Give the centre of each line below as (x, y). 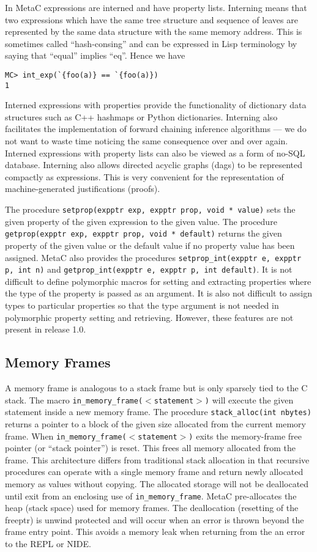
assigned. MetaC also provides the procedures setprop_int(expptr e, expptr (153, 257)
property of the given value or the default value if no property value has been (150, 245)
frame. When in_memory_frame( (66, 436)
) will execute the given (249, 399)
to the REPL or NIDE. (48, 543)
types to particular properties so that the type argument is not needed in (142, 305)
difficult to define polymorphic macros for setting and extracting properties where (158, 281)
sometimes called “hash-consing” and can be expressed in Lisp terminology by (151, 43)
